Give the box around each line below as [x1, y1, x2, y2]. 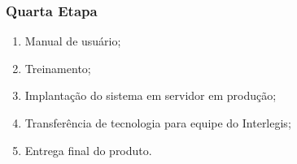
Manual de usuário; [24, 32, 121, 50]
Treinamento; [24, 59, 91, 76]
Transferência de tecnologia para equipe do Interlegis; [24, 114, 291, 131]
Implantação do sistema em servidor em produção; [24, 87, 277, 104]
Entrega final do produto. [24, 141, 152, 158]
